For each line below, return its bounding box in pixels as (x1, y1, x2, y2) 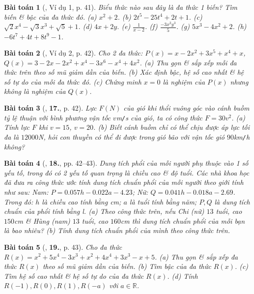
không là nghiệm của (4, 86, 66, 96)
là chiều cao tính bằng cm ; (42, 196, 121, 206)
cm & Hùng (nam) (14, 215, 70, 226)
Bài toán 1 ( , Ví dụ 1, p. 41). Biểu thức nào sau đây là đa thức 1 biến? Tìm (4, 2, 238, 12)
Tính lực (4, 122, 29, 132)
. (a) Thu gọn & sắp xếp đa (154, 251, 238, 262)
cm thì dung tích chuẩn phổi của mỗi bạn (120, 215, 245, 226)
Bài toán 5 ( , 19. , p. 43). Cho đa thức (4, 241, 122, 252)
